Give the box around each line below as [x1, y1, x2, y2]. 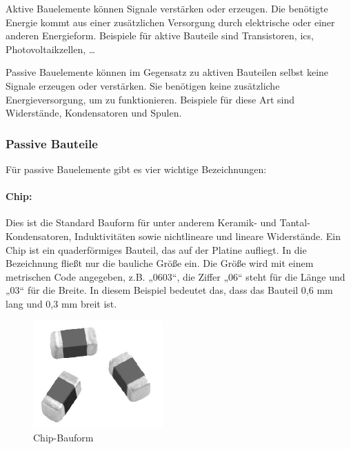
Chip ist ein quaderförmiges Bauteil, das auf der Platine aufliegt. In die [6, 242, 307, 257]
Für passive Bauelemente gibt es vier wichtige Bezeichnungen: [6, 161, 267, 176]
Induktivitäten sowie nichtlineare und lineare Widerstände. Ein [74, 228, 341, 243]
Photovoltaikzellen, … [6, 41, 96, 56]
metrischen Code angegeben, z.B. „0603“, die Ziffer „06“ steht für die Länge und [6, 269, 345, 283]
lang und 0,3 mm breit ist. [6, 296, 117, 310]
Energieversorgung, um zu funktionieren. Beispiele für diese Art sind [6, 92, 295, 106]
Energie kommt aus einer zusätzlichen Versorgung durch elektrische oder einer [6, 14, 335, 29]
